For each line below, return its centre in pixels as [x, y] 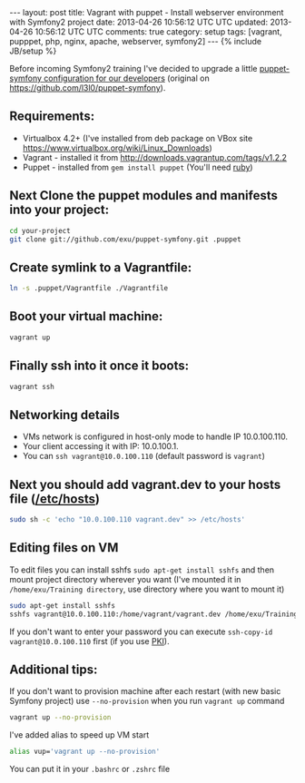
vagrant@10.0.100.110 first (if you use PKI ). [89, 641]
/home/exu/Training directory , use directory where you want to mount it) [147, 589]
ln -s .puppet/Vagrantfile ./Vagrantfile [89, 289]
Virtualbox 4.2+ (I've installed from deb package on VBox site [138, 138]
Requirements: [52, 117]
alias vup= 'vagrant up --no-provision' [85, 752]
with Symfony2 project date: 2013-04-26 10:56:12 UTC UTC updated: [139, 22]
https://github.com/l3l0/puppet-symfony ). [88, 88]
